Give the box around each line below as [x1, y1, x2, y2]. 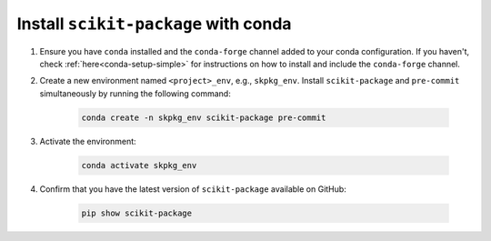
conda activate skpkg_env [81, 160, 197, 170]
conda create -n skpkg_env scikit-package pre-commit [81, 112, 326, 123]
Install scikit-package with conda [16, 14, 292, 34]
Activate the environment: [39, 136, 136, 146]
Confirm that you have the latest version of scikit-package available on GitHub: [39, 183, 347, 195]
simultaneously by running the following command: [39, 87, 231, 99]
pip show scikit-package [81, 207, 193, 218]
